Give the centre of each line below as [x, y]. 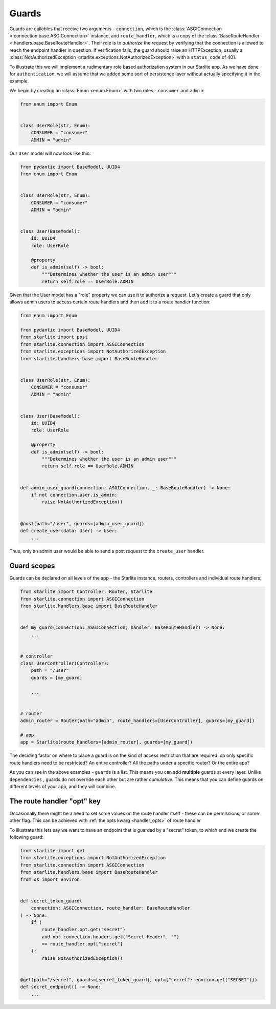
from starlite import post [54, 337]
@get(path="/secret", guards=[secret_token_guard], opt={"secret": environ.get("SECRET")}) [139, 980]
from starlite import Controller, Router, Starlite [86, 592]
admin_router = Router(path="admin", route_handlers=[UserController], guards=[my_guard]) [137, 721]
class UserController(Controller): [65, 663]
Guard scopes [32, 566]
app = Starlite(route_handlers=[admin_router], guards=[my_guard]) [107, 742]
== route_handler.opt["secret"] [82, 944]
